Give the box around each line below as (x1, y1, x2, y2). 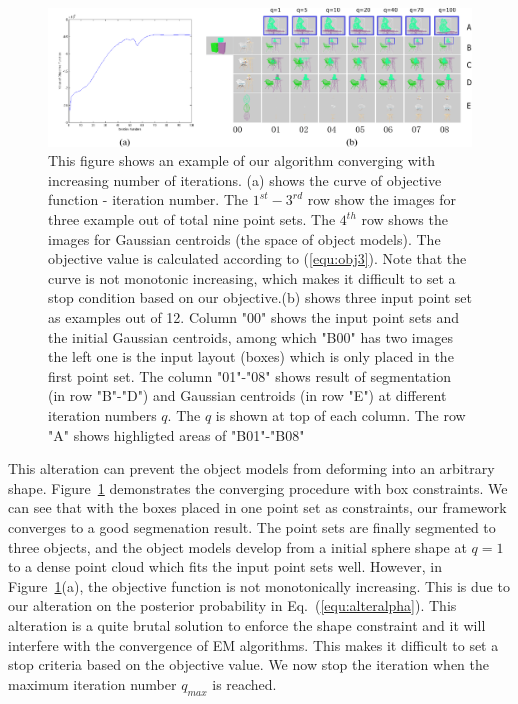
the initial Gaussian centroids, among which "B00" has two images (48, 326, 454, 347)
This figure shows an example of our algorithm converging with (48, 150, 435, 171)
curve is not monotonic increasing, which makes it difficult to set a (48, 267, 456, 288)
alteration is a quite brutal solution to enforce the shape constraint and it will (8, 614, 486, 635)
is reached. (212, 673, 277, 694)
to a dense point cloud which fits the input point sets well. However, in (8, 556, 442, 577)
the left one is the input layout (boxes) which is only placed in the (48, 346, 454, 367)
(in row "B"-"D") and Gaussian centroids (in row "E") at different (48, 385, 447, 406)
